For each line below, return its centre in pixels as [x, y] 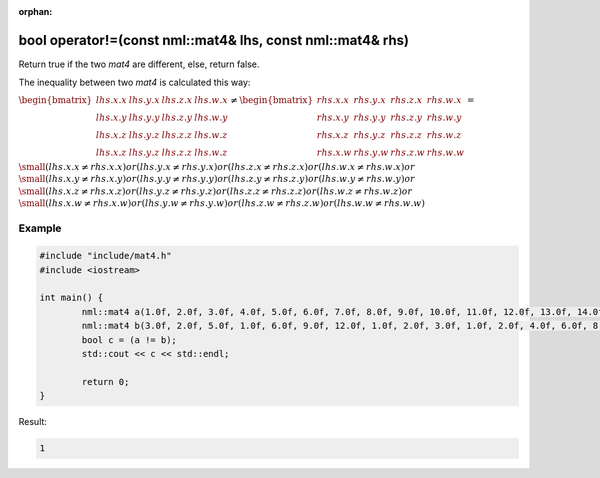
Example [40, 228]
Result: [32, 422]
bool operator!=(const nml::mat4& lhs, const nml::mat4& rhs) [214, 40]
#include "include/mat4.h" [105, 256]
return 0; [105, 381]
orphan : [35, 11]
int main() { [71, 298]
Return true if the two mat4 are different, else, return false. [139, 64]
